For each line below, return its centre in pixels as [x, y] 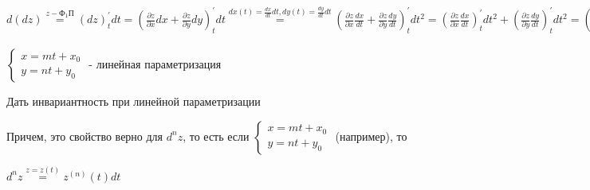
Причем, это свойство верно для [85, 136]
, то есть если [216, 136]
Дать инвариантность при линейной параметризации [134, 101]
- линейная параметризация [155, 64]
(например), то [371, 136]
